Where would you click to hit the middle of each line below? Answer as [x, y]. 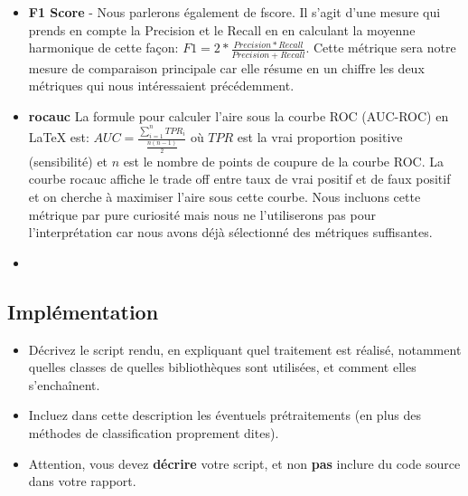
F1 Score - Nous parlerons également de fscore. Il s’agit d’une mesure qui [234, 12]
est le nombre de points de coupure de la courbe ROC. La [283, 161]
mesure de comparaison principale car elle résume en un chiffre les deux [226, 67]
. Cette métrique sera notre [381, 48]
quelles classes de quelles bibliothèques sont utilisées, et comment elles [222, 367]
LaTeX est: [59, 137]
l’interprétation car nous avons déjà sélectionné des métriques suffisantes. [230, 232]
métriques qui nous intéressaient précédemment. [161, 86]
